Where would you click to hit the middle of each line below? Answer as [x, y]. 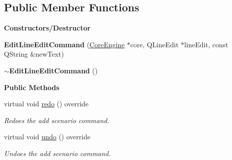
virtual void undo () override [47, 137]
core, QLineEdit [155, 44]
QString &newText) [34, 54]
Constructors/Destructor [47, 28]
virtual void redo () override [46, 104]
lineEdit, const [206, 44]
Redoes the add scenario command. [57, 120]
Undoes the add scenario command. [58, 153]
